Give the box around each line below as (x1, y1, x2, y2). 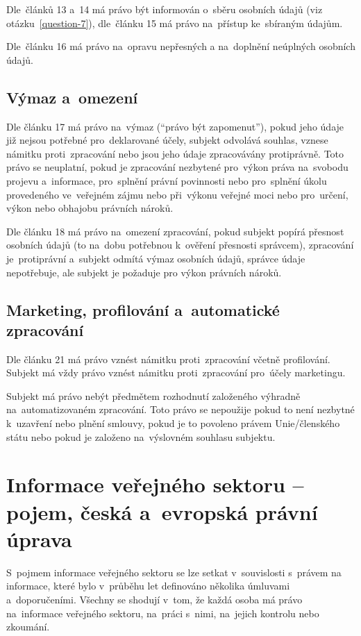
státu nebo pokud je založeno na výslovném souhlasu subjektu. (6, 429, 276, 444)
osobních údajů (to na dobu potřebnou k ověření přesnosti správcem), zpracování (6, 237, 354, 252)
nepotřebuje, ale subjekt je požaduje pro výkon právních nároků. (6, 265, 282, 279)
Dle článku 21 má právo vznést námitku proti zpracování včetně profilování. (6, 351, 330, 366)
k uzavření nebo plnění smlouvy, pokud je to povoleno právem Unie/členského (6, 416, 340, 430)
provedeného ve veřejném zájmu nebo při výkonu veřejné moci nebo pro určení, (6, 187, 349, 201)
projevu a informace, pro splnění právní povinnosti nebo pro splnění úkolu (6, 173, 327, 187)
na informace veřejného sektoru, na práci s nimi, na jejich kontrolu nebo (6, 605, 319, 620)
